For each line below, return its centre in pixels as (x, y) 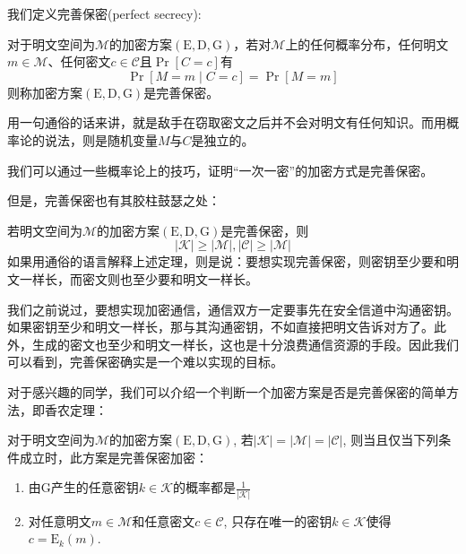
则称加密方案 (45, 92)
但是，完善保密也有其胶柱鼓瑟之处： (114, 200)
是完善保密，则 (265, 230)
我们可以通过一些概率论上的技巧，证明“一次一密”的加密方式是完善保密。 (220, 170)
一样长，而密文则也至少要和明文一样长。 (138, 278)
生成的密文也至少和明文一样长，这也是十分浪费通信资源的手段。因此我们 (245, 344)
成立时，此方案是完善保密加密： (113, 457)
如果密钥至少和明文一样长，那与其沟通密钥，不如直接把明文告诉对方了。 (220, 327)
